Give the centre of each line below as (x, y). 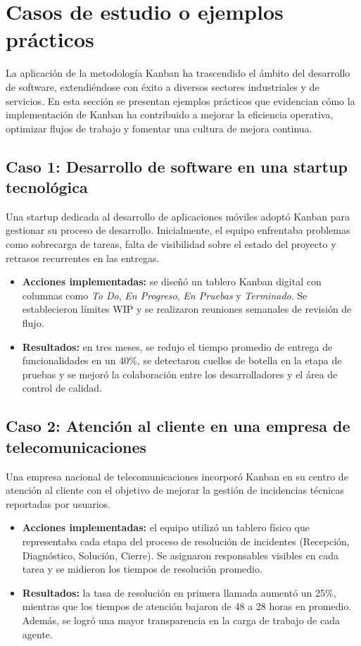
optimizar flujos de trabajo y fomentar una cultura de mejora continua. (159, 128)
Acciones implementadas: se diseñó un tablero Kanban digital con (172, 281)
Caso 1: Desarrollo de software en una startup (177, 166)
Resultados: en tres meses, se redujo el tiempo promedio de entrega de (177, 346)
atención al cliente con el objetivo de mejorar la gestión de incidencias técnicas (175, 490)
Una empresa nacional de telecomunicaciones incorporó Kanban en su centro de (177, 476)
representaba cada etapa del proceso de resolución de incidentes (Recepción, (186, 541)
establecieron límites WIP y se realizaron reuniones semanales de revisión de (187, 309)
